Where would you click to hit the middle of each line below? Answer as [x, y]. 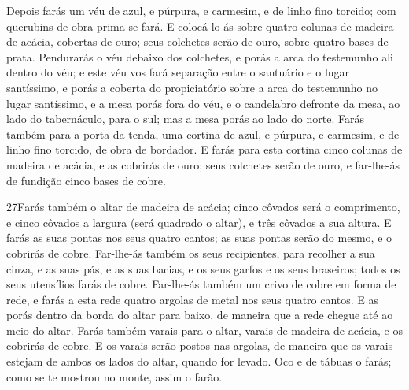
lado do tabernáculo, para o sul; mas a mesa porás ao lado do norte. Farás [185, 119]
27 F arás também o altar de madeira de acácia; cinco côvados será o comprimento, [203, 207]
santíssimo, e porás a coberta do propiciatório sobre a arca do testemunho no [192, 87]
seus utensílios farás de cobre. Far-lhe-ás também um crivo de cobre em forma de [201, 284]
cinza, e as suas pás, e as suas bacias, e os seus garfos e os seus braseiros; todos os [203, 268]
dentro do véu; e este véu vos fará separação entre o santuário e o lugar [178, 72]
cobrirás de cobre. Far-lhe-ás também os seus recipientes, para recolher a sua [191, 253]
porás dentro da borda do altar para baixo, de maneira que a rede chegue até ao [200, 315]
